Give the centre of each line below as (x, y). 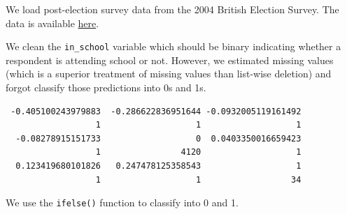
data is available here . (52, 23)
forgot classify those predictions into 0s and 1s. (106, 87)
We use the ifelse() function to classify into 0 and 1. (122, 202)
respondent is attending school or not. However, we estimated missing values (170, 60)
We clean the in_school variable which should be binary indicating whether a (173, 46)
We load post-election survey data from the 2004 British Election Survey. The (172, 9)
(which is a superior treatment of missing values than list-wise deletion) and (169, 74)
